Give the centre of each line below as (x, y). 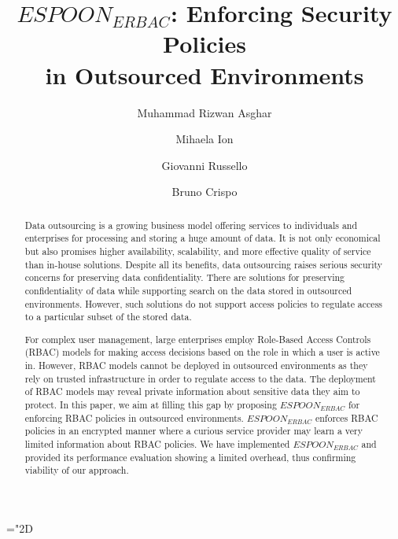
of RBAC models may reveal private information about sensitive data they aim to (192, 391)
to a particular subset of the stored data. (108, 317)
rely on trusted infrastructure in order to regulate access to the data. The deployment (200, 378)
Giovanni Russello (205, 165)
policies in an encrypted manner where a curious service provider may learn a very (194, 431)
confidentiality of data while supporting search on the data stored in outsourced (188, 290)
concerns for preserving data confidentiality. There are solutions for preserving (185, 277)
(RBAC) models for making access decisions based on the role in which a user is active (202, 352)
